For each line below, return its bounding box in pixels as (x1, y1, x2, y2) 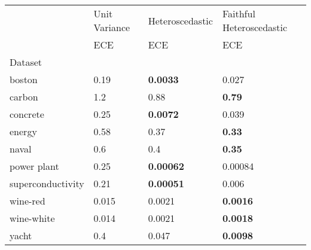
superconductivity (10, 176, 84, 190)
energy (10, 124, 37, 138)
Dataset (10, 55, 42, 69)
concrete (10, 107, 44, 121)
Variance (93, 20, 130, 34)
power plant (10, 159, 59, 173)
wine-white (10, 211, 55, 225)
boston (10, 72, 38, 86)
